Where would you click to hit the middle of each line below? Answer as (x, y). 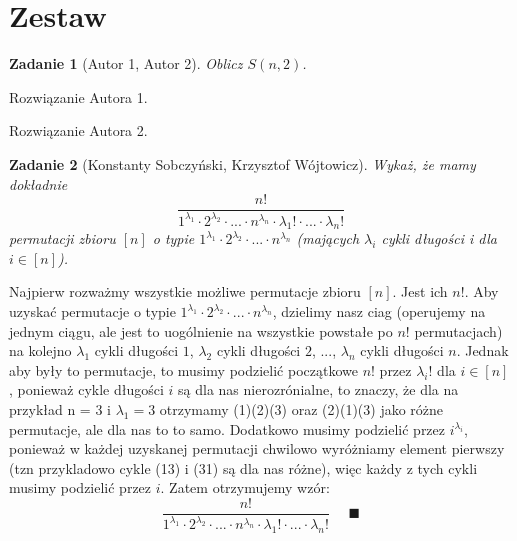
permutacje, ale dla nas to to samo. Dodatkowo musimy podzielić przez (227, 428)
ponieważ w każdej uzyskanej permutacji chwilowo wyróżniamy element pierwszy (257, 448)
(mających (328, 238)
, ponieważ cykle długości (86, 389)
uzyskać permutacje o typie (92, 311)
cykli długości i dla (439, 238)
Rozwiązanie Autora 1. (78, 96)
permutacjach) (458, 330)
